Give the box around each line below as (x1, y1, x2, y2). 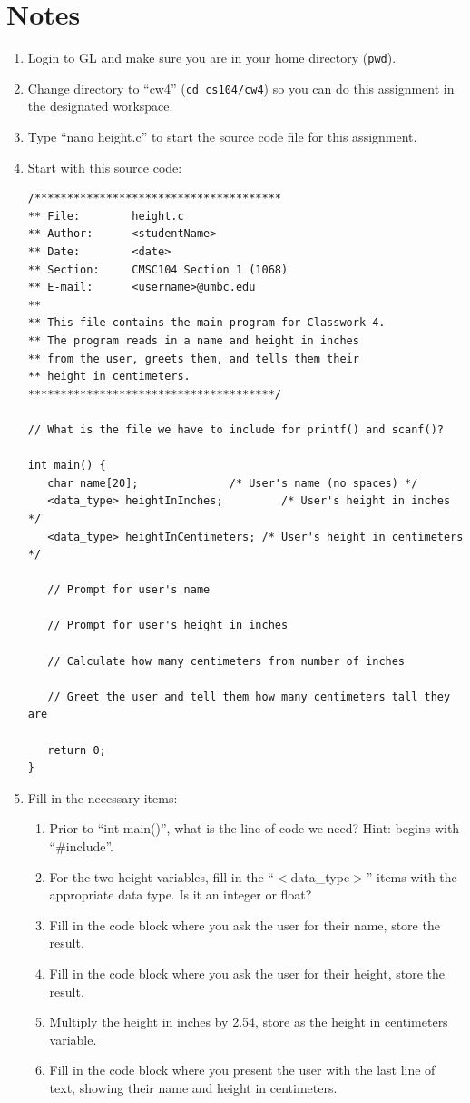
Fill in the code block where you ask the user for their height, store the (49, 963, 445, 982)
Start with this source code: (27, 157, 182, 176)
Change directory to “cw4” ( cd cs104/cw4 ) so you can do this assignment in (27, 78, 455, 97)
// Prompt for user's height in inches (47, 619, 289, 632)
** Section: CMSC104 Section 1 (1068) (27, 263, 289, 276)
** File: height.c (27, 209, 184, 223)
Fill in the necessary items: (27, 788, 178, 807)
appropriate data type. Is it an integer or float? (49, 885, 312, 904)
